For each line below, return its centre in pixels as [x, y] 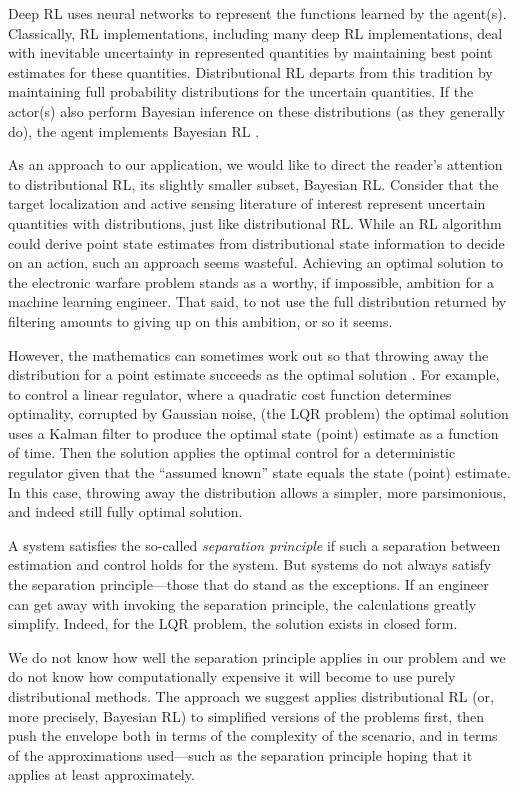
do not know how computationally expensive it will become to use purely [232, 676]
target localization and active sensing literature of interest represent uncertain [247, 203]
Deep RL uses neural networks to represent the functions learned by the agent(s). [257, 13]
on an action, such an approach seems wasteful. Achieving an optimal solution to [256, 262]
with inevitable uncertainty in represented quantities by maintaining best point [250, 52]
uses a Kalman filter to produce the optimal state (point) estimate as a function [253, 432]
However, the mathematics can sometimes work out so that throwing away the [248, 354]
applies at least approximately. [101, 774]
